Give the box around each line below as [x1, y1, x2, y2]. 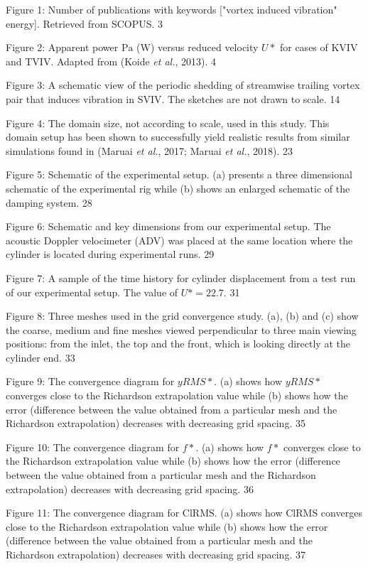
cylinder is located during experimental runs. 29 [6, 247, 215, 261]
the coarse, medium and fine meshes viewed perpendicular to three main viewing [6, 322, 357, 337]
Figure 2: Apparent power [6, 40, 119, 55]
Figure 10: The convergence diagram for [6, 439, 180, 454]
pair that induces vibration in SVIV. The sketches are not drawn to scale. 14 [6, 91, 340, 106]
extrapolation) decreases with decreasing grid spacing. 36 [6, 481, 254, 496]
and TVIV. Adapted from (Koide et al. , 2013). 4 [6, 53, 217, 68]
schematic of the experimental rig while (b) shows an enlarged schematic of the [6, 180, 350, 195]
